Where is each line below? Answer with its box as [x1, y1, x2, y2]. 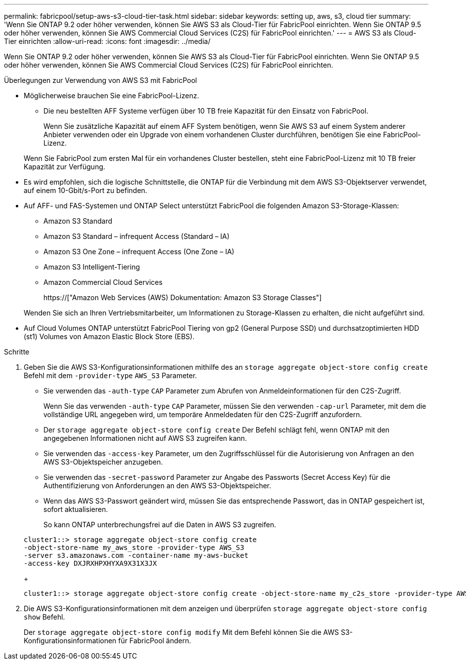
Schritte [4, 348, 30, 356]
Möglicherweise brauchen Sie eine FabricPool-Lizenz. [24, 91, 199, 100]
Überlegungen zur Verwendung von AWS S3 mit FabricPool [4, 76, 197, 84]
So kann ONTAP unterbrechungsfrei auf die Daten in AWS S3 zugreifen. [43, 520, 276, 529]
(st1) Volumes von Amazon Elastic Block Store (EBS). [24, 332, 194, 341]
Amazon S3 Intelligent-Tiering [43, 263, 140, 271]
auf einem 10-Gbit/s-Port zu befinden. [24, 186, 148, 195]
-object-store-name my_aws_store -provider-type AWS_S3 [24, 544, 244, 551]
